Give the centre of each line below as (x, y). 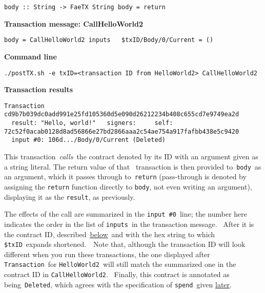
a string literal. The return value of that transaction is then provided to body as (133, 166)
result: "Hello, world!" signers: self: (92, 123)
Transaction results (39, 89)
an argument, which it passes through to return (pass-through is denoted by (125, 176)
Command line (30, 56)
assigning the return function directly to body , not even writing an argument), (128, 186)
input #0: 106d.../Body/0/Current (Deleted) (88, 140)
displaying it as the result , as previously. (70, 196)
